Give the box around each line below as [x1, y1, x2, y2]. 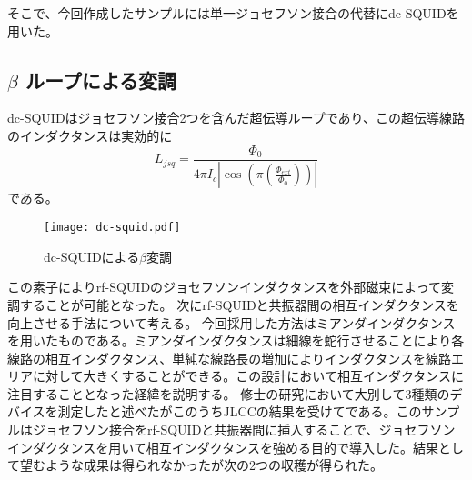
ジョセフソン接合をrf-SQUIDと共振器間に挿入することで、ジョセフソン [32, 420, 456, 439]
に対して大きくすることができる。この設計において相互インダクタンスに [32, 366, 465, 385]
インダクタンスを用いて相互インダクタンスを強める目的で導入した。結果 [7, 437, 438, 456]
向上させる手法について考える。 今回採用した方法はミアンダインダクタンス [7, 313, 456, 332]
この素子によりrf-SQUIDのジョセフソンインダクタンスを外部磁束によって [7, 277, 442, 296]
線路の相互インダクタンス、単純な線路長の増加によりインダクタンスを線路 [7, 348, 452, 367]
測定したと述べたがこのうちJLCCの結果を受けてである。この [57, 402, 422, 421]
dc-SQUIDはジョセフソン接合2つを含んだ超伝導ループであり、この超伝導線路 [7, 108, 466, 127]
